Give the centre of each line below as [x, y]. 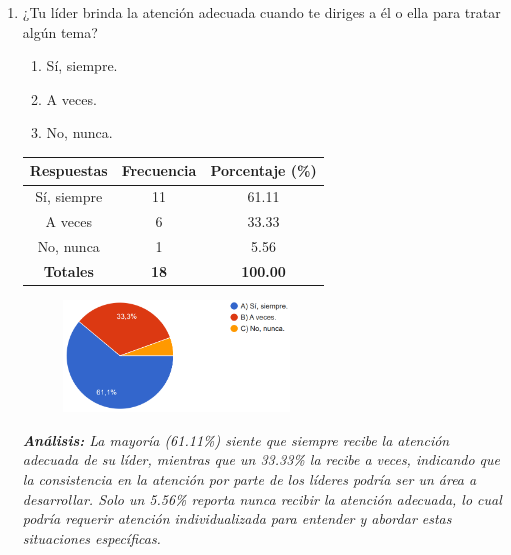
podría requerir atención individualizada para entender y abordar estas [237, 518]
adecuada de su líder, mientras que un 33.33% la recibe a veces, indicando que [261, 459]
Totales [68, 270]
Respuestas [68, 170]
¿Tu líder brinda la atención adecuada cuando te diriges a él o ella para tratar [261, 12]
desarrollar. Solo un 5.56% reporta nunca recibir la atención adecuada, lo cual [262, 498]
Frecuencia [159, 170]
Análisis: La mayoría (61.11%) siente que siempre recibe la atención [236, 439]
